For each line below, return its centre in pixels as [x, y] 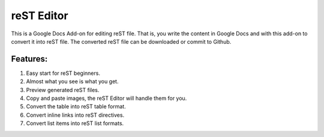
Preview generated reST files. [63, 90]
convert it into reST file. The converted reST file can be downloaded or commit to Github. [121, 41]
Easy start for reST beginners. [63, 73]
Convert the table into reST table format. [76, 106]
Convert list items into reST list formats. [75, 123]
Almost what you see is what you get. [72, 81]
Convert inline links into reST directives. [75, 115]
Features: [29, 59]
